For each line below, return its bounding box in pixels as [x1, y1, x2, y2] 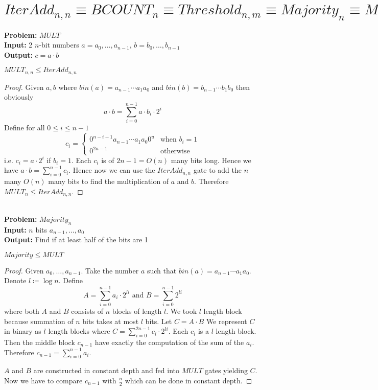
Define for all [4, 122, 45, 133]
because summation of [4, 315, 74, 326]
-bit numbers [39, 39, 79, 50]
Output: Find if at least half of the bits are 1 [4, 234, 148, 245]
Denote [4, 275, 27, 286]
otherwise [160, 148, 190, 155]
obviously [4, 91, 34, 102]
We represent [206, 315, 247, 326]
